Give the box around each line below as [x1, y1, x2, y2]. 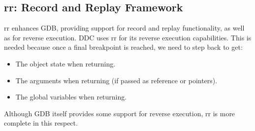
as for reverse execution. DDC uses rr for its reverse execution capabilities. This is [4, 32, 252, 42]
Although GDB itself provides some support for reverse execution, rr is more [4, 108, 235, 118]
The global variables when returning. [15, 92, 127, 102]
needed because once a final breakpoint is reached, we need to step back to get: [4, 42, 243, 52]
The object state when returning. [15, 58, 116, 68]
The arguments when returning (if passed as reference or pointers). [15, 75, 218, 85]
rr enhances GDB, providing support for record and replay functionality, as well [4, 23, 245, 33]
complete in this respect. [4, 118, 78, 128]
